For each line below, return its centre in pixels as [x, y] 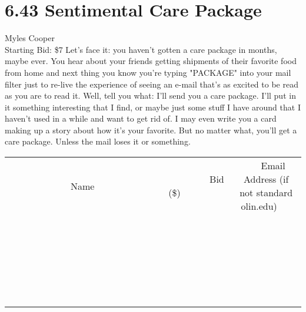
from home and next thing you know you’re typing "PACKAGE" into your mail [148, 72]
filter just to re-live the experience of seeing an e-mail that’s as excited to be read [152, 84]
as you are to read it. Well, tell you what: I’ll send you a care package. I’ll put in [150, 95]
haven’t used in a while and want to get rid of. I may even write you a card [141, 118]
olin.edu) [259, 206]
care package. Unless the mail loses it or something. [98, 141]
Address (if [266, 179]
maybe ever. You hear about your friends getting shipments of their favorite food [151, 61]
